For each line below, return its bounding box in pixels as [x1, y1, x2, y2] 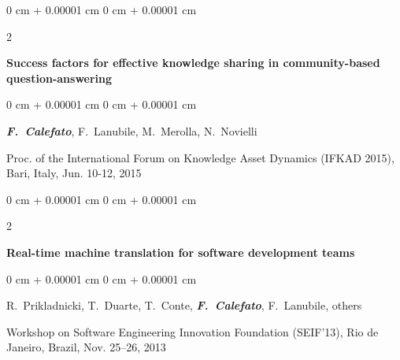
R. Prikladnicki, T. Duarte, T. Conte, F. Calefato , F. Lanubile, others [6, 297, 362, 314]
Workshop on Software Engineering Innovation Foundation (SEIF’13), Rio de [6, 323, 379, 340]
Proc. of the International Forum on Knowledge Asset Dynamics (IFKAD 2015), [6, 149, 394, 165]
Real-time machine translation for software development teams [6, 243, 355, 260]
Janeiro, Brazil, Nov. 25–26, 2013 [6, 339, 166, 355]
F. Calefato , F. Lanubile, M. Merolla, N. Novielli [6, 122, 257, 139]
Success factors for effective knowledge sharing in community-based [6, 54, 380, 71]
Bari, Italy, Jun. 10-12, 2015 [6, 165, 142, 181]
